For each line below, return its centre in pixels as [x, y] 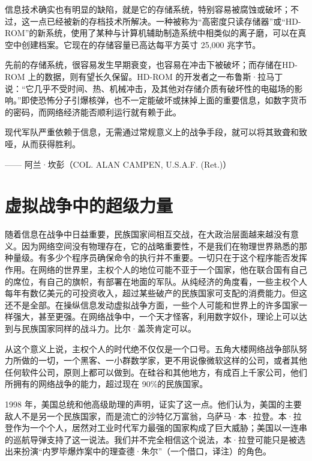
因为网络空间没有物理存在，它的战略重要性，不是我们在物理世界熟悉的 [160, 246]
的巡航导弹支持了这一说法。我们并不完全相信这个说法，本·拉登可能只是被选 [155, 439]
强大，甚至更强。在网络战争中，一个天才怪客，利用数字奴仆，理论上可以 [156, 316]
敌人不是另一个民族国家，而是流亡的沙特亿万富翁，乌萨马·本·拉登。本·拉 [153, 416]
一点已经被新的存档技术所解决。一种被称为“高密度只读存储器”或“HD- [165, 21]
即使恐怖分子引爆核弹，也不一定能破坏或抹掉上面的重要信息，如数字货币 [164, 100]
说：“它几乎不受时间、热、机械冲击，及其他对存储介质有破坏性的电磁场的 [150, 88]
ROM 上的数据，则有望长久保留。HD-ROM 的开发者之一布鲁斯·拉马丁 [144, 76]
